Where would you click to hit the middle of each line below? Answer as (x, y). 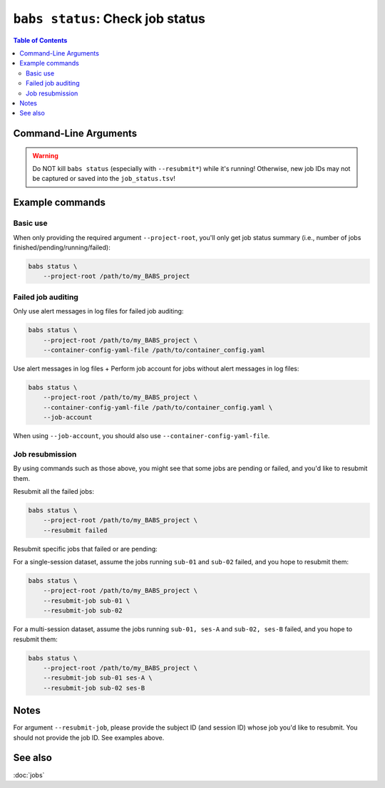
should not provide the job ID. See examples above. (89, 737)
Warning (45, 155)
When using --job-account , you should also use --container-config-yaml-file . (142, 436)
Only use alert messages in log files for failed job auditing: (98, 311)
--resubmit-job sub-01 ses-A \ (98, 678)
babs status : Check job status (109, 19)
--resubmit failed (75, 530)
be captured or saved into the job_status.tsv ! (104, 179)
